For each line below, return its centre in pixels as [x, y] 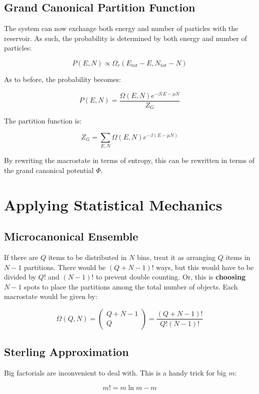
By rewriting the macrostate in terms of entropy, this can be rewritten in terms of [129, 160]
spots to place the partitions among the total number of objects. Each [131, 286]
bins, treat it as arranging [176, 257]
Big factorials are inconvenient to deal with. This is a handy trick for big [115, 373]
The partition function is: [43, 121]
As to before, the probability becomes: [63, 79]
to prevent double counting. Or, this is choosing [171, 277]
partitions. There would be [65, 267]
